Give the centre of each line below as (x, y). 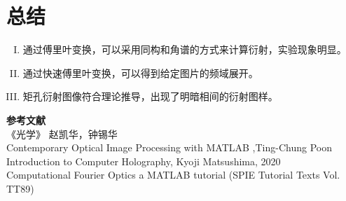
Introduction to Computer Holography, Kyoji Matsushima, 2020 (144, 161)
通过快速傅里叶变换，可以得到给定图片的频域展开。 (140, 72)
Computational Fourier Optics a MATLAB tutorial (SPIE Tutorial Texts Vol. (173, 175)
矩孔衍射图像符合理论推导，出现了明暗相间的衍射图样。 (150, 96)
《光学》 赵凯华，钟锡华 (62, 133)
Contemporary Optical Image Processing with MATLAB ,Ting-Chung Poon (169, 147)
